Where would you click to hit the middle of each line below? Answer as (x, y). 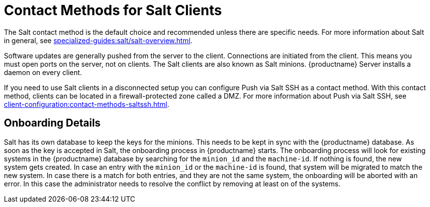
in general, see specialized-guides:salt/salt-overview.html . (98, 40)
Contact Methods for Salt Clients (113, 10)
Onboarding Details (52, 123)
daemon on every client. (43, 72)
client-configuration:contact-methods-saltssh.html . (87, 104)
